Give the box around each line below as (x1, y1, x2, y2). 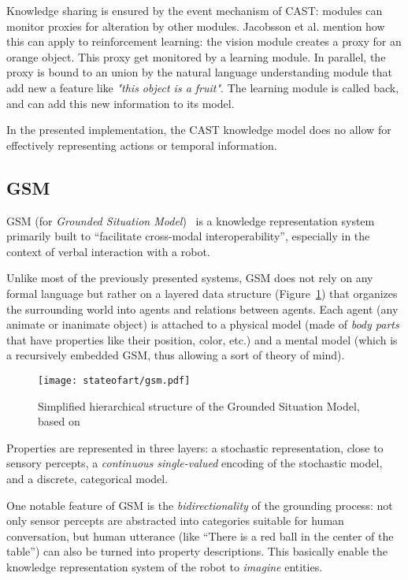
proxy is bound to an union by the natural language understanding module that (6, 64, 392, 80)
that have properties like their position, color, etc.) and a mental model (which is (6, 331, 398, 348)
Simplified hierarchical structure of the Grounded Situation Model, (38, 397, 360, 414)
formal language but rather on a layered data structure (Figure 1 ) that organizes (6, 284, 398, 301)
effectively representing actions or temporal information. (6, 136, 277, 153)
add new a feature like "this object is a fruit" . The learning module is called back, (6, 79, 399, 95)
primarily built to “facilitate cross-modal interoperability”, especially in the (6, 228, 370, 244)
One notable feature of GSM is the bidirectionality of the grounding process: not (6, 496, 393, 513)
